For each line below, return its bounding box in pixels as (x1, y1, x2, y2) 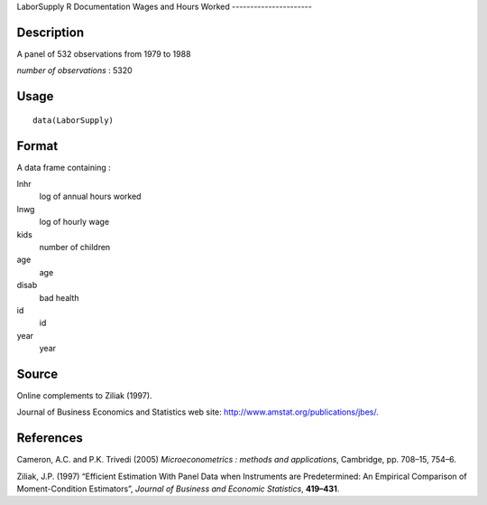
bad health (39, 292, 79, 303)
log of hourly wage (39, 217, 110, 228)
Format (16, 138, 59, 154)
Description (16, 24, 85, 40)
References (16, 430, 83, 446)
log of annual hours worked (39, 191, 142, 202)
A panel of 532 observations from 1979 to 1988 (16, 48, 191, 59)
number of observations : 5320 (16, 65, 133, 76)
